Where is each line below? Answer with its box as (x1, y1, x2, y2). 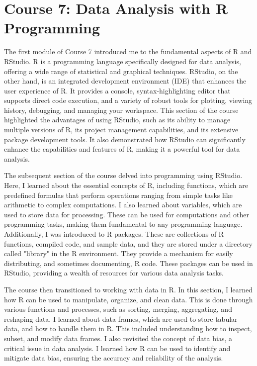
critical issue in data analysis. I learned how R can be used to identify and (4, 343, 231, 353)
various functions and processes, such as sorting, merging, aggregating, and (4, 304, 232, 314)
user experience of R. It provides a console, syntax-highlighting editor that (4, 85, 231, 95)
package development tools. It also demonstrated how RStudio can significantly (4, 134, 246, 144)
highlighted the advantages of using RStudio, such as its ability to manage (4, 114, 231, 125)
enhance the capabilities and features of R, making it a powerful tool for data (4, 144, 240, 154)
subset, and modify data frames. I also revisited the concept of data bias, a (4, 333, 233, 343)
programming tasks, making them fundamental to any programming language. (4, 219, 243, 229)
